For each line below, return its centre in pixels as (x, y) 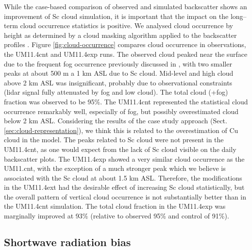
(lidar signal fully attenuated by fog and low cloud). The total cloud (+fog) (116, 92)
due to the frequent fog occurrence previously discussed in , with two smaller (118, 63)
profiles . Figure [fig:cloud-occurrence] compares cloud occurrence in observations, (125, 44)
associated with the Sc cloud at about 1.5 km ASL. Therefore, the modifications (123, 177)
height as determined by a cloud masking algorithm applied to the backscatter (120, 35)
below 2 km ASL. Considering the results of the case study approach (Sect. (116, 121)
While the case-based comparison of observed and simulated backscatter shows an (126, 6)
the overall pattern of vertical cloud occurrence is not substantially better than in (125, 196)
